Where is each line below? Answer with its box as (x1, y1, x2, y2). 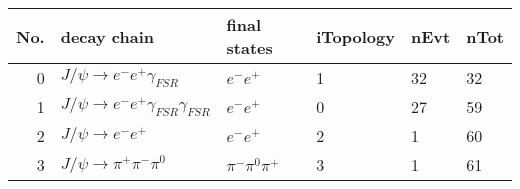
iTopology (316, 24, 395, 48)
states (226, 36, 273, 59)
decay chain (60, 24, 154, 48)
